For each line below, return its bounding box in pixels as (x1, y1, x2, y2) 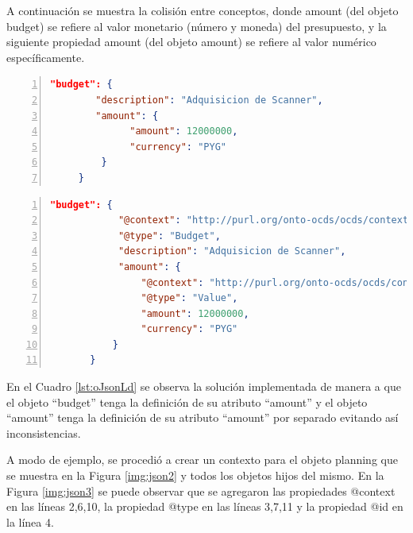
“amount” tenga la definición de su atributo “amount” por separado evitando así (6, 409, 399, 426)
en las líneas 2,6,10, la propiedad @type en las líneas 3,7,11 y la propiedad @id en (6, 498, 403, 515)
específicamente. (6, 48, 85, 65)
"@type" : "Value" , (141, 292, 238, 304)
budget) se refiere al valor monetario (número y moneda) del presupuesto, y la (6, 17, 387, 34)
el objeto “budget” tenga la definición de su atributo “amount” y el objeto (6, 393, 368, 410)
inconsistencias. (6, 424, 81, 441)
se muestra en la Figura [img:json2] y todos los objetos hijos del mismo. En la (6, 467, 384, 484)
